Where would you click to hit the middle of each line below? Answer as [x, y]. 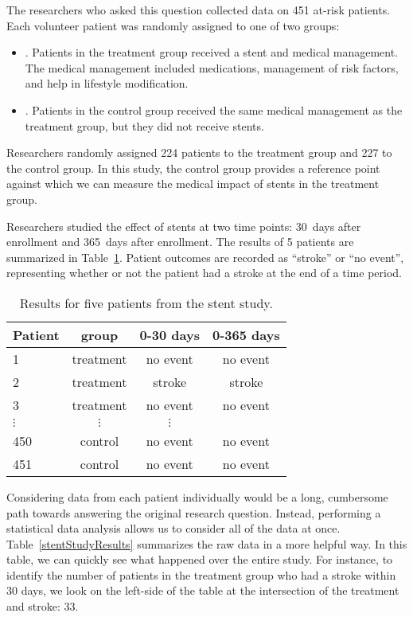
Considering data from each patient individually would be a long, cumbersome [197, 496]
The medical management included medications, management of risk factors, [212, 67]
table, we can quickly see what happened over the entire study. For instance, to [200, 559]
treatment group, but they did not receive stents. [144, 125]
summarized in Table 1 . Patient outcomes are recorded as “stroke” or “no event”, [205, 257]
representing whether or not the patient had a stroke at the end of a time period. [204, 273]
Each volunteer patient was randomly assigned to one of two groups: [173, 25]
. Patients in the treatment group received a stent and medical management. [212, 52]
